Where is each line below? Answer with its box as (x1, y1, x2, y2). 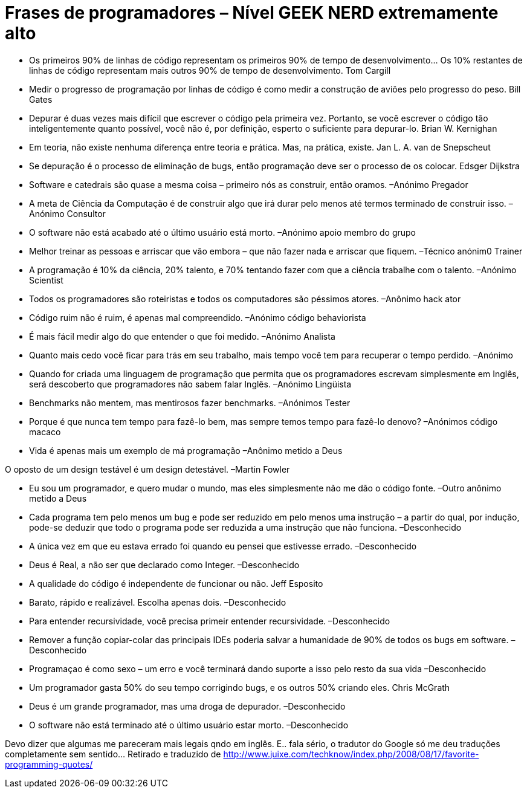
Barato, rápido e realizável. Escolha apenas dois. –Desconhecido (29, 597, 286, 607)
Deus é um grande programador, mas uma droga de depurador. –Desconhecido (29, 701, 346, 711)
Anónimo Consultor (29, 208, 106, 219)
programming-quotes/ (5, 759, 93, 769)
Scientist (29, 274, 63, 285)
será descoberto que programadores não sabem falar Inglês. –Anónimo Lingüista (29, 378, 352, 389)
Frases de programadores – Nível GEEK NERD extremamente (5, 2, 499, 23)
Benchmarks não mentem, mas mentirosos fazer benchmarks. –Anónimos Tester (29, 397, 351, 408)
